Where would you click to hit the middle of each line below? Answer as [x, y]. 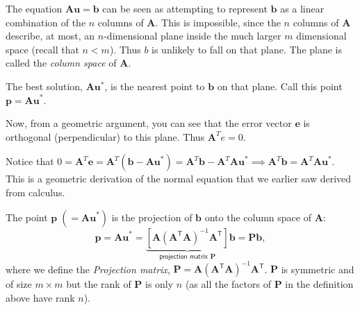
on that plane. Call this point [280, 86]
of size [19, 284]
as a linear [302, 8]
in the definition [319, 284]
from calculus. [35, 192]
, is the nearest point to [155, 86]
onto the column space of [258, 217]
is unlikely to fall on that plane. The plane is [247, 49]
